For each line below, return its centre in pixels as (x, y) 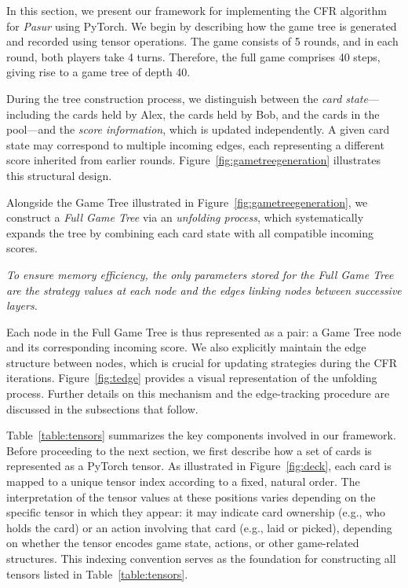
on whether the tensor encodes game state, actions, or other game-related (183, 543)
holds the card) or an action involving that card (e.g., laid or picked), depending (199, 527)
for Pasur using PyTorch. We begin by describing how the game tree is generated (202, 26)
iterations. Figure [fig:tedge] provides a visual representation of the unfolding (192, 378)
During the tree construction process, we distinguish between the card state (187, 98)
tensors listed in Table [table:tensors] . (97, 573)
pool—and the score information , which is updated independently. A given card (198, 129)
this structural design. (59, 175)
